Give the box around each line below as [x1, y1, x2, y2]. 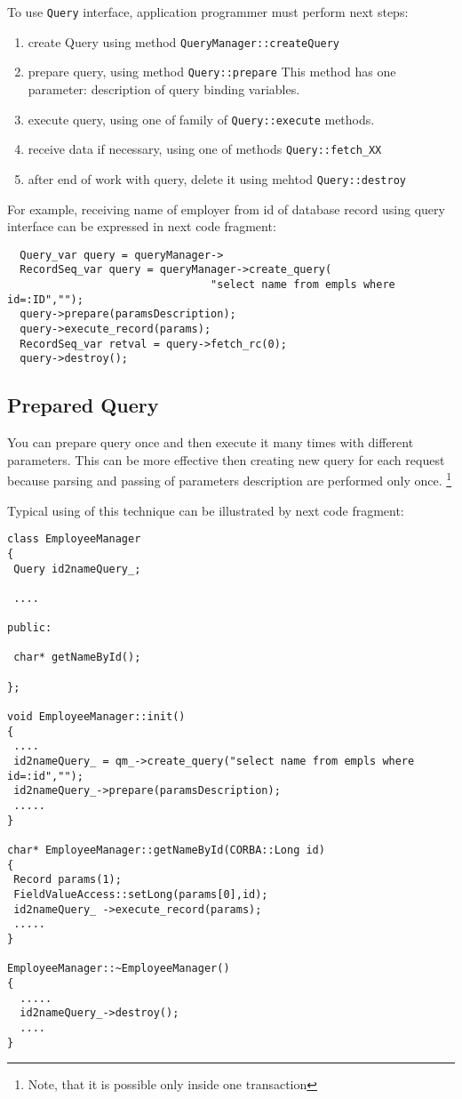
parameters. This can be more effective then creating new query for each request [7, 450, 445, 469]
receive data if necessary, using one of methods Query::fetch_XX [28, 140, 382, 158]
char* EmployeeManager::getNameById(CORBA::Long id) [7, 843, 325, 856]
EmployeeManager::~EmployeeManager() [7, 962, 230, 975]
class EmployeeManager [7, 533, 141, 546]
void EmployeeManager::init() [7, 710, 186, 724]
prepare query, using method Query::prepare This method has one [28, 62, 396, 81]
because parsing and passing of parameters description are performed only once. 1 [7, 469, 452, 490]
